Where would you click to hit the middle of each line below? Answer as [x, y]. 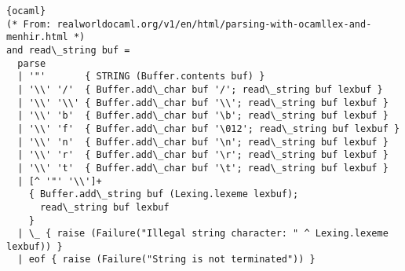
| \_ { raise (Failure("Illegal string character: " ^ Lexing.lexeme [203, 234]
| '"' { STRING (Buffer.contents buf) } [141, 77]
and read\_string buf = [68, 50]
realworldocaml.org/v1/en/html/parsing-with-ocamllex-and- [214, 24]
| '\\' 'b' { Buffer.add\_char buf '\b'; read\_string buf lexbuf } [203, 116]
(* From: [29, 24]
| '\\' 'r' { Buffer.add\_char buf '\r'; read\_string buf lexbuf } [203, 155]
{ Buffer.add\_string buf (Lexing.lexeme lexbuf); [164, 194]
